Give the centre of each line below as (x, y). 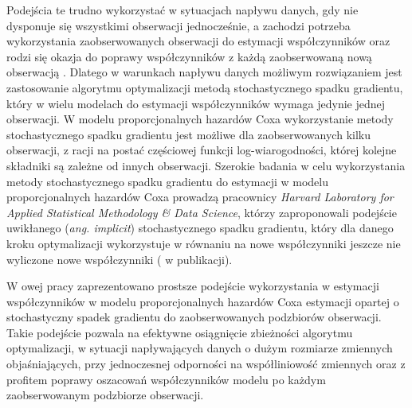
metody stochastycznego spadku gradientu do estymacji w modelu (167, 181)
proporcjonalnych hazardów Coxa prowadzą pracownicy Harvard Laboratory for (200, 197)
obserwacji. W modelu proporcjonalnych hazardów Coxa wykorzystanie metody (200, 119)
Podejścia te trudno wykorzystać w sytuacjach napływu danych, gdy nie (182, 10)
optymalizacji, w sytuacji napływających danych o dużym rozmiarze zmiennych (200, 348)
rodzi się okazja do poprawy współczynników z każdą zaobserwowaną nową (189, 56)
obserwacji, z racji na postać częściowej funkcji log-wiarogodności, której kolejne (202, 150)
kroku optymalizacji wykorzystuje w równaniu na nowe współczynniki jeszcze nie (204, 243)
